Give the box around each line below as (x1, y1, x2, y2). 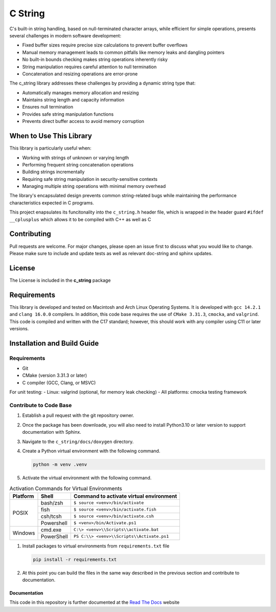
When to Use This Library (9, 132, 92, 140)
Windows (12, 530, 35, 537)
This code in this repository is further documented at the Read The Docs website (9, 599, 180, 605)
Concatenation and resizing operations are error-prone (22, 71, 138, 77)
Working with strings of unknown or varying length (22, 154, 129, 161)
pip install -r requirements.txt (33, 556, 117, 562)
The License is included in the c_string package (9, 277, 111, 283)
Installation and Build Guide (9, 339, 99, 348)
